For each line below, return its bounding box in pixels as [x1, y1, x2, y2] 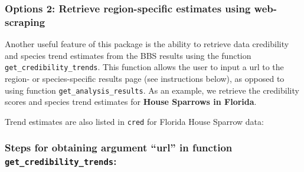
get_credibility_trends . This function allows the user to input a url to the [5, 61, 284, 73]
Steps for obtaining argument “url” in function [5, 140, 233, 155]
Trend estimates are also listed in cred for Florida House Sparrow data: [5, 115, 264, 127]
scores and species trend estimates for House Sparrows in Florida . [5, 95, 257, 108]
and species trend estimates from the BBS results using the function [5, 49, 251, 61]
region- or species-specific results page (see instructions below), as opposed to [5, 72, 285, 84]
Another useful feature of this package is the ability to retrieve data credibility [5, 38, 289, 50]
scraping [5, 14, 45, 29]
